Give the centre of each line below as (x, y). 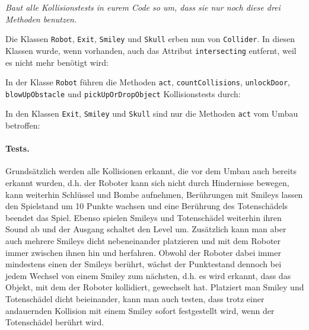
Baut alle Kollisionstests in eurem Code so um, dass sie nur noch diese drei (143, 7)
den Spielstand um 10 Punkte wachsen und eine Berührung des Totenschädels (147, 206)
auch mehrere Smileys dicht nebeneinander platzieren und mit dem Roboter (143, 241)
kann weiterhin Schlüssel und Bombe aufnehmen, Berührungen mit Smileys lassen (154, 194)
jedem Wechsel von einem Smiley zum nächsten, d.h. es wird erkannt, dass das (148, 275)
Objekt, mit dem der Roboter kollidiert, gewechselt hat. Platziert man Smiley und (155, 287)
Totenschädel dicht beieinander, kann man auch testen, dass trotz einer (135, 298)
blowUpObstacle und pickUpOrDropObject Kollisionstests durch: (123, 93)
